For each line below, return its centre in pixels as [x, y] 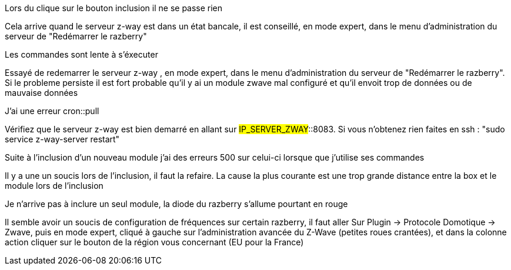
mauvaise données [41, 93]
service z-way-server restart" [62, 139]
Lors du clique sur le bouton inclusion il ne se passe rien [114, 8]
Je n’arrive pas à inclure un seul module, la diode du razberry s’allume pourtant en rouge [176, 204]
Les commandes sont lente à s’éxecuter [81, 54]
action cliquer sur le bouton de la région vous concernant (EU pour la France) [154, 242]
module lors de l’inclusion [54, 186]
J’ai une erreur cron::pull [52, 111]
